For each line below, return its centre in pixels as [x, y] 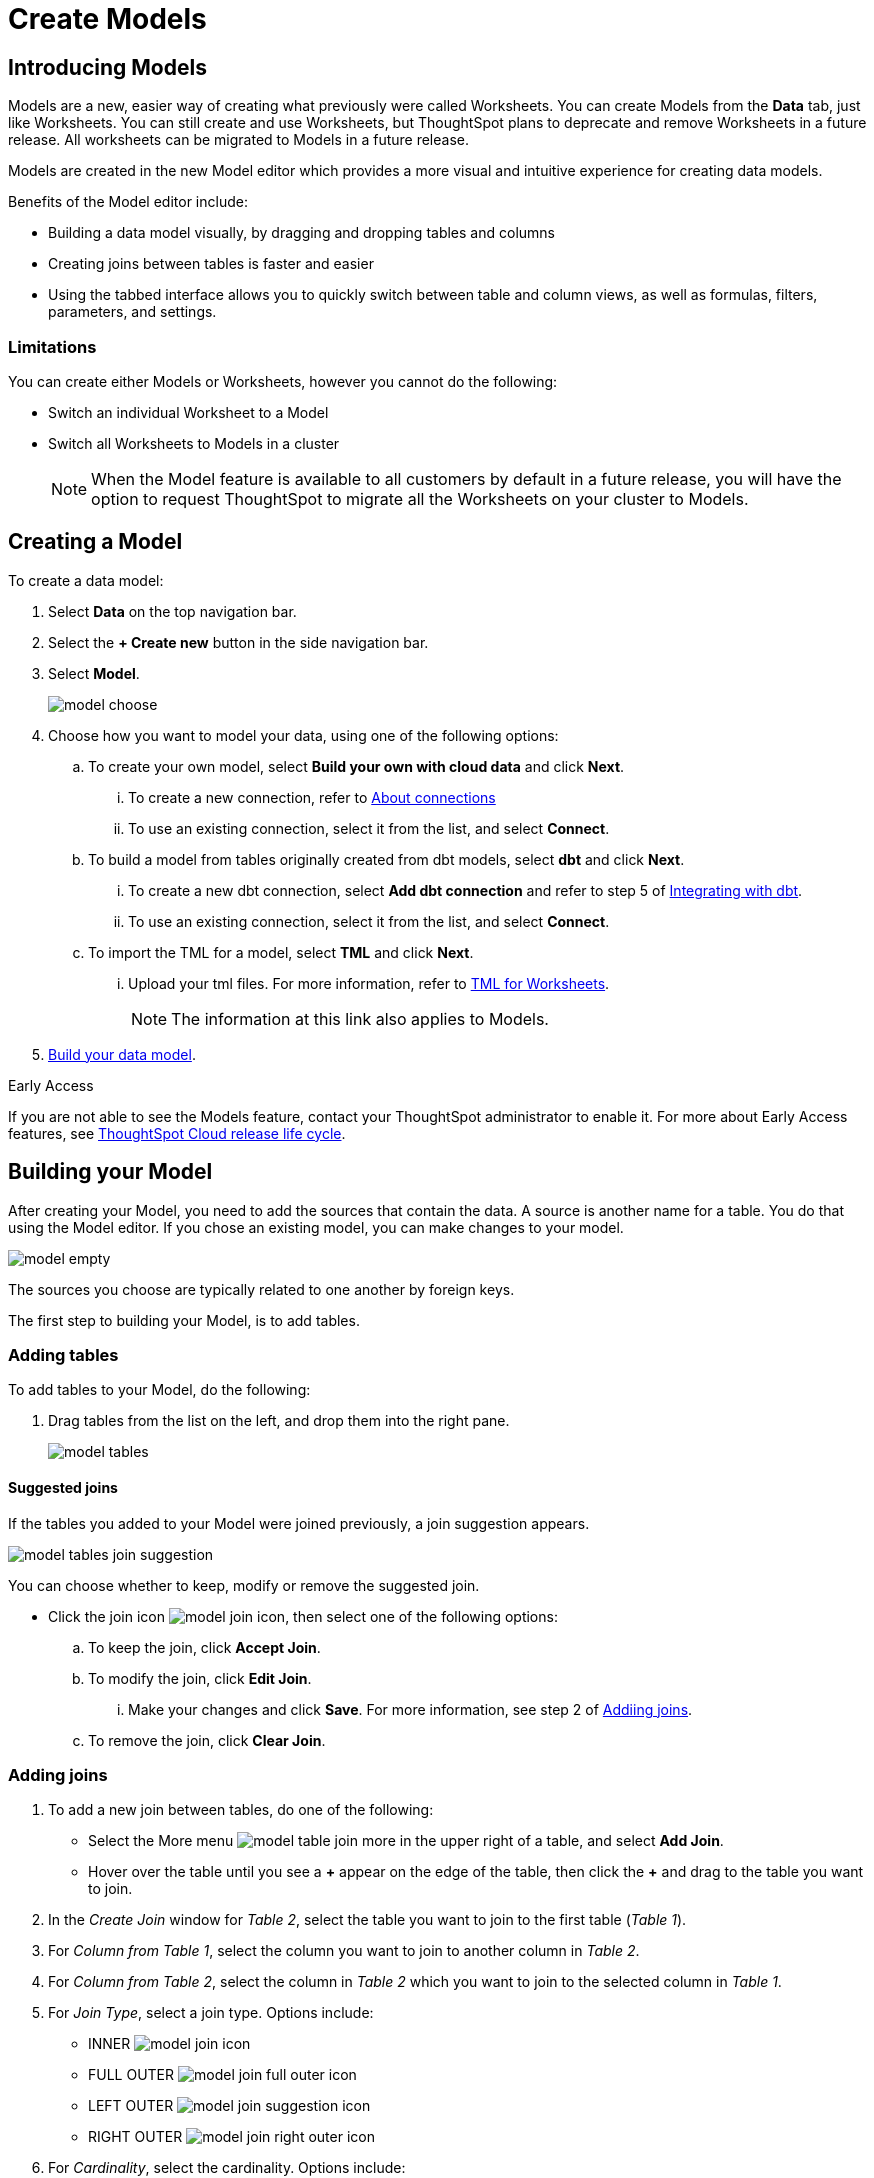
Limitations [52, 346]
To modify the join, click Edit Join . [200, 1678]
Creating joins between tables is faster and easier [211, 264]
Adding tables [63, 1354]
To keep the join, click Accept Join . [204, 1647]
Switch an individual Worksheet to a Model [188, 412]
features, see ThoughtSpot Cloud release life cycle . [177, 1133]
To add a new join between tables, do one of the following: [241, 1810]
